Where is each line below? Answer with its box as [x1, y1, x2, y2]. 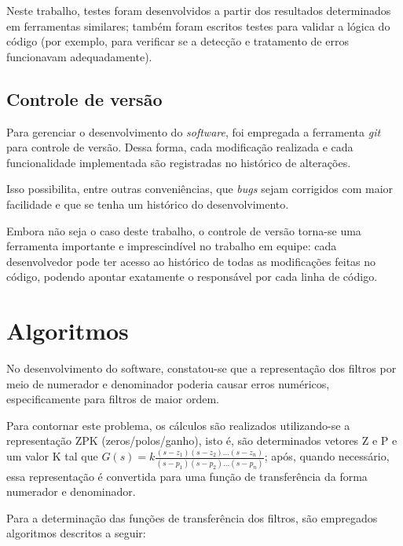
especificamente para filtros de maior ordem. [6, 391, 219, 407]
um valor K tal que [6, 448, 98, 464]
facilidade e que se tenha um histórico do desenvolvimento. [6, 195, 289, 212]
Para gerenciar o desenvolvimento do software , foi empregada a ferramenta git [6, 123, 381, 140]
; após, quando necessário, [264, 448, 390, 464]
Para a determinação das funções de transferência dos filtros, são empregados [6, 509, 378, 526]
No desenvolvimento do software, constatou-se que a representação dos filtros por [6, 360, 397, 377]
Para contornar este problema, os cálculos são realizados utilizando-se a [6, 417, 350, 433]
